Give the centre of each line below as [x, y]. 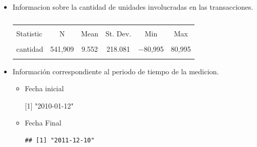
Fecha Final [43, 123]
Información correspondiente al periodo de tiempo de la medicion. [116, 71]
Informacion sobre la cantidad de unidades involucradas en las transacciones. [133, 7]
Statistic [29, 34]
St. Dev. [119, 34]
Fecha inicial [44, 88]
